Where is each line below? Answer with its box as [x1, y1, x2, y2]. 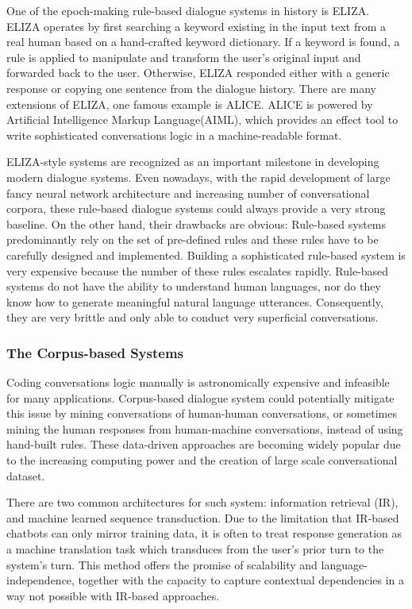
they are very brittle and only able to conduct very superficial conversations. [6, 309, 379, 326]
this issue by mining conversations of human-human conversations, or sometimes [6, 405, 397, 422]
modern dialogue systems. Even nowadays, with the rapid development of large [6, 168, 391, 185]
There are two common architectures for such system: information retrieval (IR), [6, 494, 399, 511]
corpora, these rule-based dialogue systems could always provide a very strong [6, 200, 386, 217]
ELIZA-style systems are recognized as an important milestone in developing [6, 153, 379, 170]
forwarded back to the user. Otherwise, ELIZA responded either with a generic [6, 64, 390, 81]
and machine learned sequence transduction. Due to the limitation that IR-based [6, 509, 399, 526]
